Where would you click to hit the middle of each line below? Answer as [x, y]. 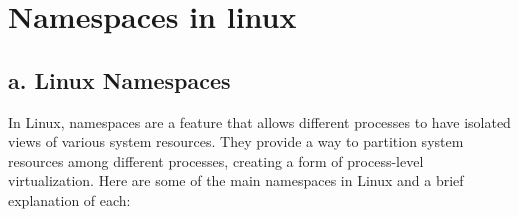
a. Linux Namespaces [119, 79]
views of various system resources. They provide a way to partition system [236, 141]
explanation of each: [69, 199]
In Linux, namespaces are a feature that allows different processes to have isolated [259, 121]
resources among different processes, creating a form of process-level [216, 160]
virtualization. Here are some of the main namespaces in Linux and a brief [236, 180]
